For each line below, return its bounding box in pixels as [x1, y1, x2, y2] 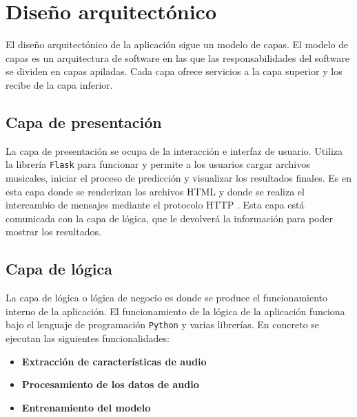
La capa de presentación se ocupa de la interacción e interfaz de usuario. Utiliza [6, 143, 343, 158]
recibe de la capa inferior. [6, 77, 113, 92]
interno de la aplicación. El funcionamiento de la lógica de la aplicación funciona [6, 303, 345, 318]
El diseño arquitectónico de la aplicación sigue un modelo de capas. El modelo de [6, 37, 349, 52]
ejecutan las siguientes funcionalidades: [6, 330, 170, 345]
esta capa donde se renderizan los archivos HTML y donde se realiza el [6, 184, 305, 198]
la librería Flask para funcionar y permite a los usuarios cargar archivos [6, 157, 310, 171]
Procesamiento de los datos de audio [21, 377, 199, 392]
